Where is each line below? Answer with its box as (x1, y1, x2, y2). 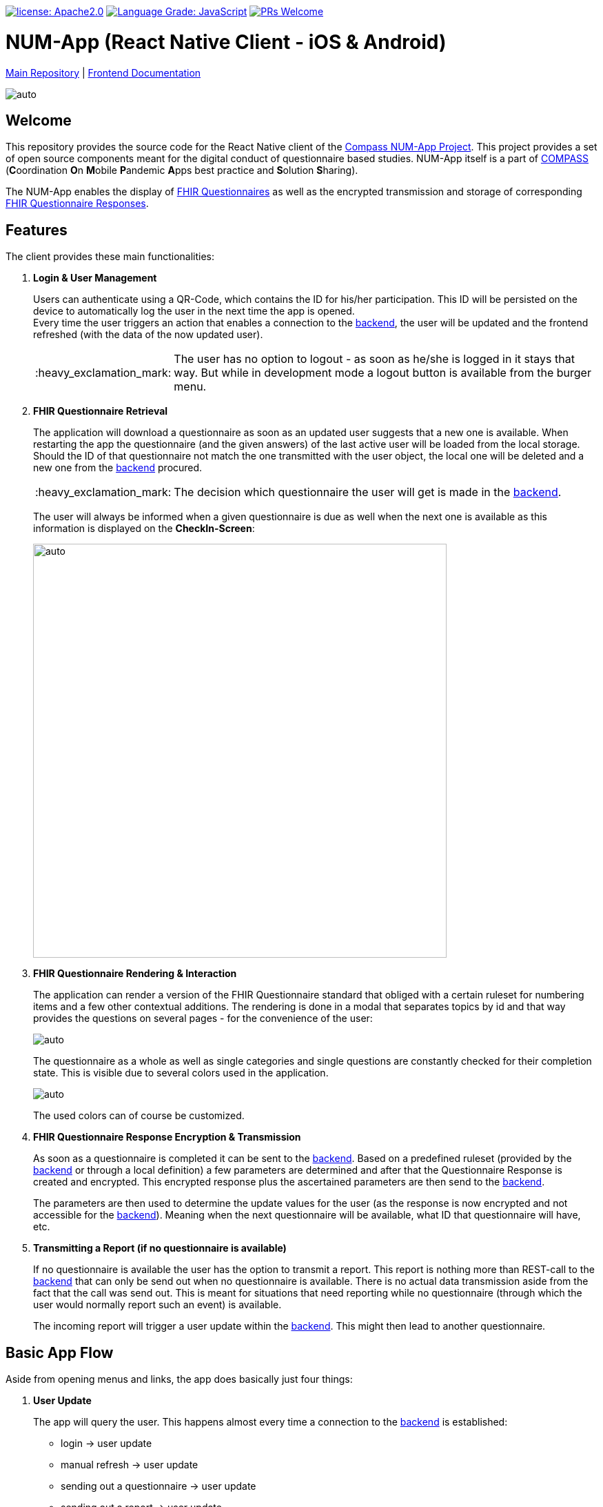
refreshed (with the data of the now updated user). (33, 328, 263, 341)
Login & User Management (33, 272, 157, 284)
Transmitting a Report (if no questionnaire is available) (33, 1242, 287, 1254)
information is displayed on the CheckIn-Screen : (33, 522, 255, 535)
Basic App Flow (6, 1343, 114, 1361)
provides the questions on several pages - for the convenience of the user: (33, 1012, 373, 1025)
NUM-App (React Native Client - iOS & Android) (6, 30, 447, 54)
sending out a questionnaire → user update (61, 1480, 256, 1493)
